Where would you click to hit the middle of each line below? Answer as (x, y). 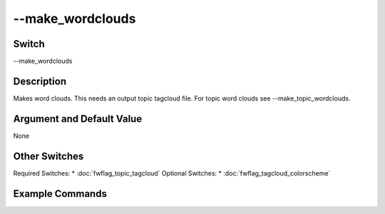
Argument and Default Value (78, 119)
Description (40, 81)
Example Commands (60, 194)
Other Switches (48, 156)
